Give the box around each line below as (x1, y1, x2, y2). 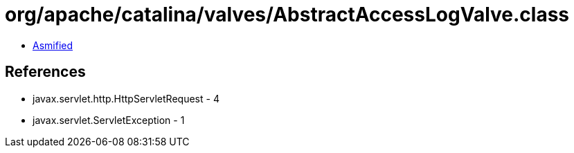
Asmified (33, 39, 73, 51)
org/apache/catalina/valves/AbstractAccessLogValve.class (5, 3, 570, 26)
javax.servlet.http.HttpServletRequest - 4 (33, 92, 219, 105)
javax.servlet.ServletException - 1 (33, 114, 185, 126)
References (5, 63, 86, 81)
